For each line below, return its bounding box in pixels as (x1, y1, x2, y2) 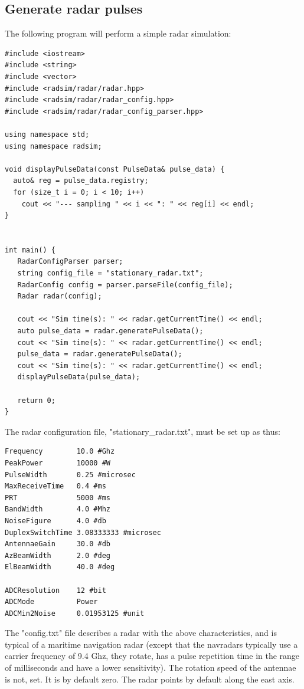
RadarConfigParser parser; (17, 257, 123, 266)
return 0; (17, 396, 55, 405)
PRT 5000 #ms (5, 493, 110, 502)
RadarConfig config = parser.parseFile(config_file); (17, 280, 233, 289)
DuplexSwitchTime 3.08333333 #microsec (5, 528, 161, 537)
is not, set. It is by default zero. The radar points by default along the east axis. (5, 672, 295, 685)
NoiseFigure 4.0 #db (5, 516, 106, 525)
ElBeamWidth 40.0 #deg (5, 563, 115, 572)
